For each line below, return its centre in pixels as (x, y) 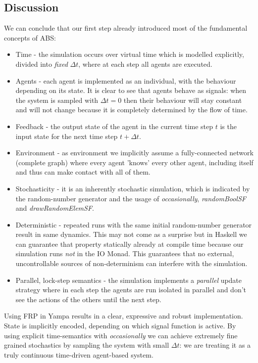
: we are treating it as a (215, 345)
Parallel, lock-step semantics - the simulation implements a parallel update (129, 280)
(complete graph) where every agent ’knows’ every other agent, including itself (134, 162)
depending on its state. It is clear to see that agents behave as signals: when (131, 90)
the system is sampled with (57, 100)
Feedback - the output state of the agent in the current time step (114, 126)
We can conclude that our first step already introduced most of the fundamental (126, 28)
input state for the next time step (67, 136)
